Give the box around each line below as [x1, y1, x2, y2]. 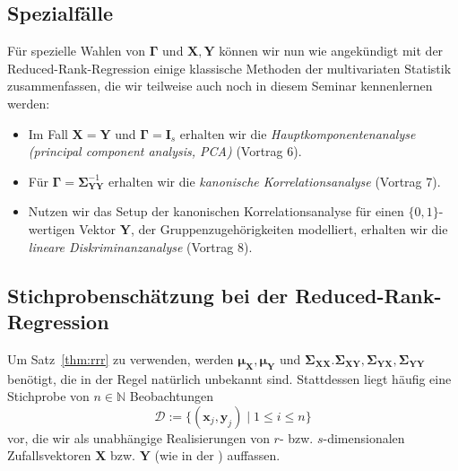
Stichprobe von [7, 387, 90, 406]
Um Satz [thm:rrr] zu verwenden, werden [7, 349, 234, 368]
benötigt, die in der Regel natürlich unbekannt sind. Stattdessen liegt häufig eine [7, 369, 452, 388]
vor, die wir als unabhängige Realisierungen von [7, 428, 270, 447]
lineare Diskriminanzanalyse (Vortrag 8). [28, 237, 253, 256]
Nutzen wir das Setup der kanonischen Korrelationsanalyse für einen [28, 202, 404, 221]
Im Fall [28, 124, 68, 143]
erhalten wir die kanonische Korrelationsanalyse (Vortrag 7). [108, 171, 441, 190]
